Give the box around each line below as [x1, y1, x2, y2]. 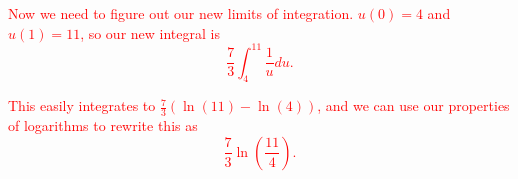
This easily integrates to [8, 95, 156, 116]
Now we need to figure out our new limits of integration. [8, 3, 354, 23]
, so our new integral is [80, 22, 220, 43]
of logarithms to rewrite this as [8, 115, 198, 136]
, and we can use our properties [317, 95, 510, 116]
